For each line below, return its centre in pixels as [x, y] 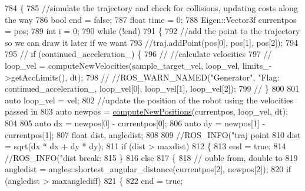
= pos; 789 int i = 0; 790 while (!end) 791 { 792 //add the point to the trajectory [152, 31]
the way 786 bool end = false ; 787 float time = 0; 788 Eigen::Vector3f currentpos [151, 19]
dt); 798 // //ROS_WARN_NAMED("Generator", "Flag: [175, 77]
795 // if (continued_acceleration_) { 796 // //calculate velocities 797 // [138, 54]
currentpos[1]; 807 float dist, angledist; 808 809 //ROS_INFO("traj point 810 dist [153, 134]
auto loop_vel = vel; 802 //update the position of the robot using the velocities [149, 100]
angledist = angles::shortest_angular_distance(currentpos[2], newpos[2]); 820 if [148, 169]
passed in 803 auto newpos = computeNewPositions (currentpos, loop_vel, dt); [147, 111]
